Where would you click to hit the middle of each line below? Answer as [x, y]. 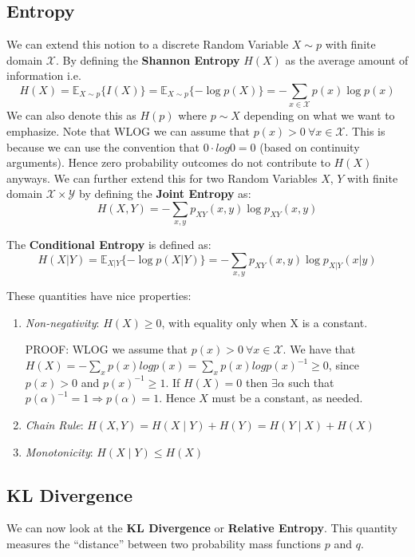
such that [311, 382]
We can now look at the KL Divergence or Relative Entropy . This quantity [202, 528]
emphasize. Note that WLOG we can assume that [128, 130]
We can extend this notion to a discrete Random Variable [148, 44]
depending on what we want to [319, 115]
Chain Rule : [54, 425]
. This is [365, 130]
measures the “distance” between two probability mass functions [164, 543]
